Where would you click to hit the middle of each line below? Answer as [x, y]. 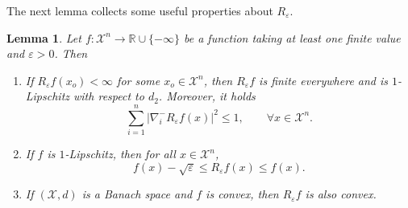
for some [139, 80]
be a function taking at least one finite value [292, 37]
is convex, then [242, 194]
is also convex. [341, 194]
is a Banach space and [137, 194]
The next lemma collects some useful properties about [140, 10]
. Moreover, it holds [207, 96]
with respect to [109, 96]
